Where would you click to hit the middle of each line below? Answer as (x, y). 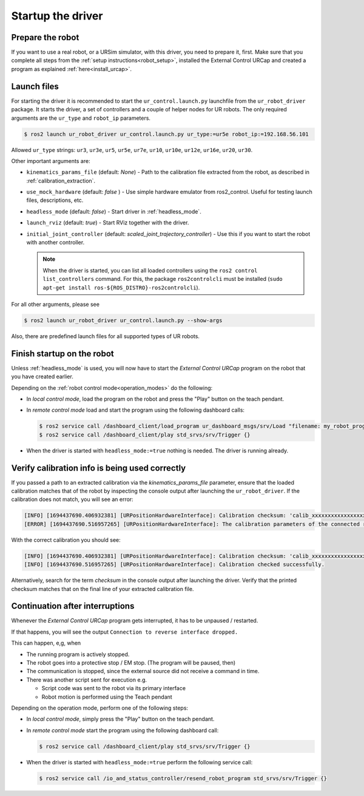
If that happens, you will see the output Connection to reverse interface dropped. (125, 632)
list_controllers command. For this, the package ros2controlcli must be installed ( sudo (163, 279)
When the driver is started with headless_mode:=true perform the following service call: (140, 762)
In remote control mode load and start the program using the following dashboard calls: (136, 410)
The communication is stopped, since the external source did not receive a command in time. (143, 671)
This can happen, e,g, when (46, 643)
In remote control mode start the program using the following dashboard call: (123, 730)
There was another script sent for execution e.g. (87, 680)
